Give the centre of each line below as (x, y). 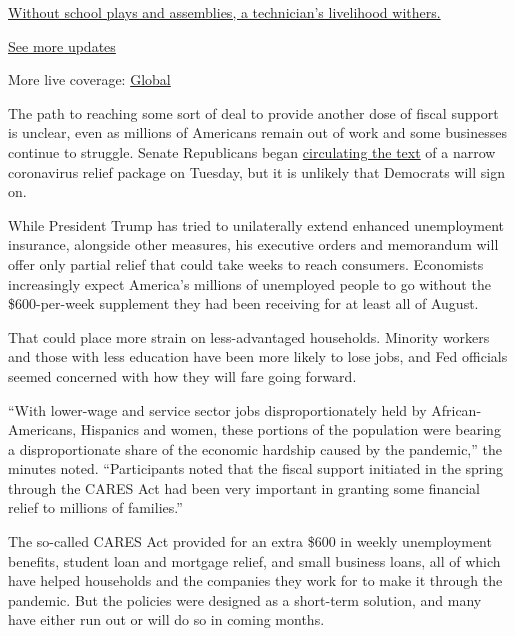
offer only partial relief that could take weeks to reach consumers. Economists (246, 263)
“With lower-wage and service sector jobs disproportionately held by (217, 409)
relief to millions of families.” (95, 507)
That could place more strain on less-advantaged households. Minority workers (249, 336)
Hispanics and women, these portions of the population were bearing (290, 429)
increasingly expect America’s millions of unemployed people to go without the (249, 283)
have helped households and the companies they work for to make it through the (255, 580)
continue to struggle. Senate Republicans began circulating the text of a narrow (252, 151)
